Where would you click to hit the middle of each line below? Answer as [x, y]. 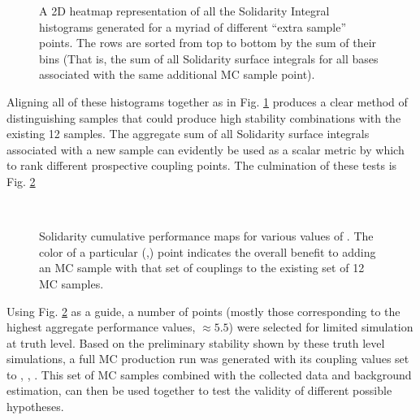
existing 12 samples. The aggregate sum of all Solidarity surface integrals [188, 134]
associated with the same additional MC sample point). [177, 74]
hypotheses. [35, 407]
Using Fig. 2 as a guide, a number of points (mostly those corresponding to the [204, 311]
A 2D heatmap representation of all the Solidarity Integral [184, 11]
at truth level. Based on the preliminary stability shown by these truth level [196, 342]
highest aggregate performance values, [101, 327]
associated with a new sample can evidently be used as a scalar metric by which [206, 149]
